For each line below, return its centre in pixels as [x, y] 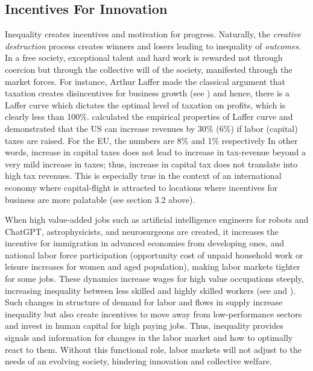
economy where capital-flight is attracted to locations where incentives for [141, 187]
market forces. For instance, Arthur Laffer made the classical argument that [145, 81]
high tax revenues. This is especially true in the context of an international [143, 176]
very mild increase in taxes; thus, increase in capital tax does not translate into [151, 164]
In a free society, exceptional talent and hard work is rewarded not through [144, 58]
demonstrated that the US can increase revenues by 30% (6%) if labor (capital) [151, 128]
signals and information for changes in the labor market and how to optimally [149, 338]
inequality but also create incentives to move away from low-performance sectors [153, 313]
